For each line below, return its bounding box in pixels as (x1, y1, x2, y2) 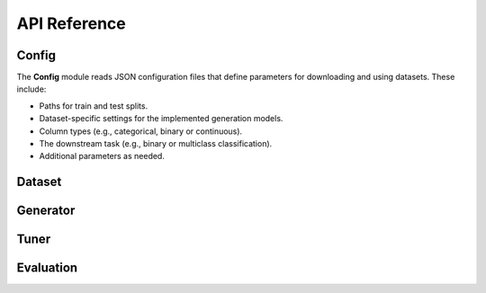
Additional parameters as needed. (39, 151, 166, 162)
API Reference (16, 13, 126, 33)
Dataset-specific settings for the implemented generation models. (39, 113, 283, 124)
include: (16, 84, 47, 94)
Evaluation (16, 261, 78, 276)
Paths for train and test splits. (39, 100, 148, 111)
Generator (16, 203, 76, 218)
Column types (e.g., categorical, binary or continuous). (39, 126, 243, 137)
